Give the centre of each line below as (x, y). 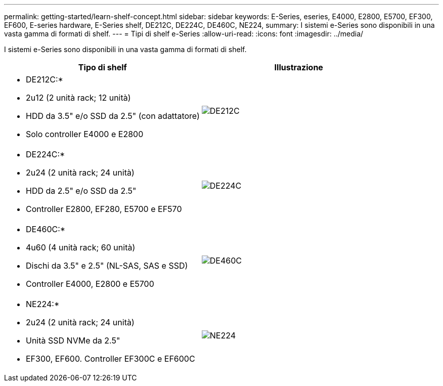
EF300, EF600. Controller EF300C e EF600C (110, 359)
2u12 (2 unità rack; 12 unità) (78, 98)
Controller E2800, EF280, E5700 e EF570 (104, 209)
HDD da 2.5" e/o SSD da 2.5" (81, 191)
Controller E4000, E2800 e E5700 (90, 284)
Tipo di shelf (102, 67)
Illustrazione (299, 67)
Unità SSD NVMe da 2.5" (73, 340)
